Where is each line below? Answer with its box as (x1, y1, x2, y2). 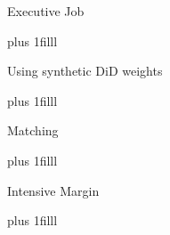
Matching (7, 121, 59, 140)
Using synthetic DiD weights (7, 61, 163, 80)
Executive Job (7, 2, 85, 20)
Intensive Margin (7, 181, 100, 199)
